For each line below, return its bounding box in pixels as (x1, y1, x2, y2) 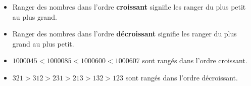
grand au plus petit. (12, 38, 74, 49)
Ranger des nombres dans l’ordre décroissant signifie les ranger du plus (12, 28, 237, 39)
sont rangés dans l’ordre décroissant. (125, 72, 238, 82)
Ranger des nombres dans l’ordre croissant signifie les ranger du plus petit (12, 2, 246, 12)
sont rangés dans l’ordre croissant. (142, 55, 247, 66)
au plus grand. (12, 11, 57, 22)
